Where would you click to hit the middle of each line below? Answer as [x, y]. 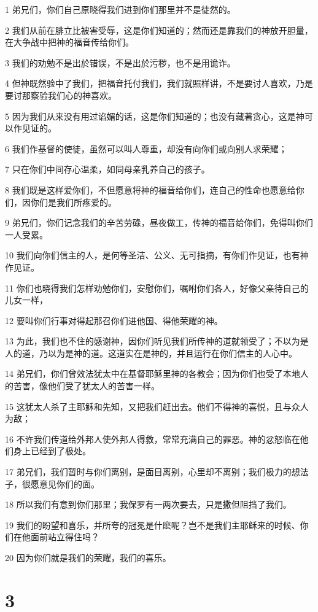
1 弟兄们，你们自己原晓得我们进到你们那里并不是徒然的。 [120, 9]
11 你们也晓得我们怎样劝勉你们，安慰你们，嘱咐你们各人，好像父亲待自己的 [157, 288]
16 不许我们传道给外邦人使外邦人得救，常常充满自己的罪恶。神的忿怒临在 [153, 439]
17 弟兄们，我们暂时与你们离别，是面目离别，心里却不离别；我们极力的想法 [157, 472]
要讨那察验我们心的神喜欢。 [61, 95]
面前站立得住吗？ [65, 537]
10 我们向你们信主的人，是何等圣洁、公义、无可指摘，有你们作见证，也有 [153, 255]
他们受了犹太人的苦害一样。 [103, 386]
